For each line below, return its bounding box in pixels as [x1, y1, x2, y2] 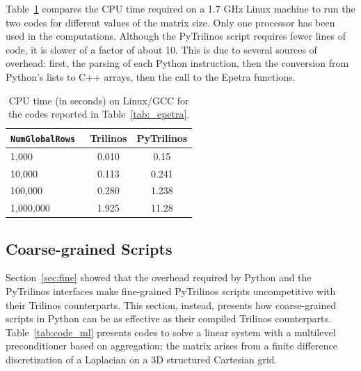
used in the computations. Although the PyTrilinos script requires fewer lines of [6, 29, 346, 43]
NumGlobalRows [10, 134, 76, 144]
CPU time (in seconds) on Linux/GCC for [8, 93, 189, 107]
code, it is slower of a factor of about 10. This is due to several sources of [6, 42, 317, 56]
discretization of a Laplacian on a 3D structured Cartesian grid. [6, 352, 278, 367]
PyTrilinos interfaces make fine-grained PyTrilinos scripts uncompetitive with [6, 284, 336, 299]
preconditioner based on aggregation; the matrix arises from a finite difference [6, 338, 337, 353]
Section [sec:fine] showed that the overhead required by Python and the [6, 270, 312, 285]
